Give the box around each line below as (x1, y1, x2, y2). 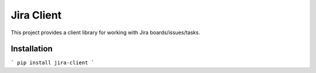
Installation (11, 44, 53, 54)
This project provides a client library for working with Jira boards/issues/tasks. (11, 29, 200, 36)
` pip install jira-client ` (11, 60, 95, 66)
